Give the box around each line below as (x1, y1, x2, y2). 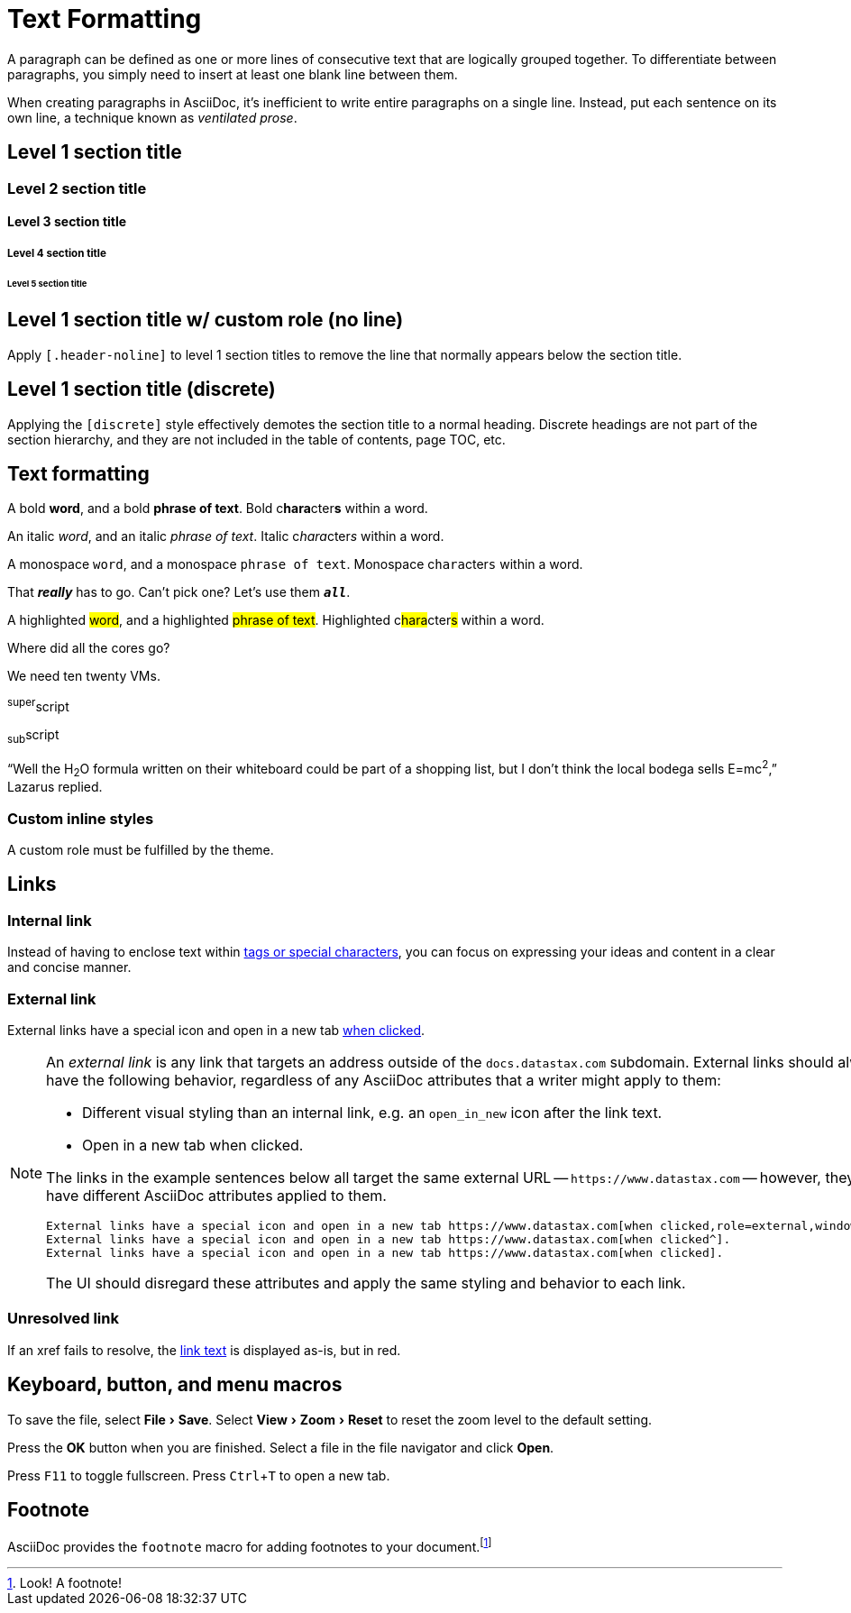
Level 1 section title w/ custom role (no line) (7, 308, 404, 332)
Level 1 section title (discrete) (7, 378, 276, 401)
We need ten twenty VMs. (7, 668, 160, 684)
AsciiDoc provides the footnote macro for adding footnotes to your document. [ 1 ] (7, 1536, 492, 1555)
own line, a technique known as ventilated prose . (7, 109, 297, 125)
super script (7, 696, 69, 715)
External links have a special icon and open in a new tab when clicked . (7, 1022, 425, 1039)
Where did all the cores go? (7, 640, 170, 656)
